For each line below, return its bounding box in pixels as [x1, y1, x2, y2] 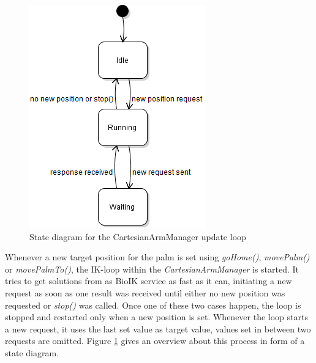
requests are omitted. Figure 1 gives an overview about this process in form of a [5, 334, 305, 347]
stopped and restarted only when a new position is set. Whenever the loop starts [5, 310, 308, 323]
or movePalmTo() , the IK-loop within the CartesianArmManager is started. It [5, 262, 299, 275]
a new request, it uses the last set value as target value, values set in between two [5, 322, 311, 335]
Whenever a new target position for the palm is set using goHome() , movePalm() [5, 251, 310, 263]
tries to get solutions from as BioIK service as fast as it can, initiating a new [5, 274, 292, 287]
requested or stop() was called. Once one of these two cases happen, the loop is [5, 298, 301, 311]
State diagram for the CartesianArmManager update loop [29, 230, 246, 243]
